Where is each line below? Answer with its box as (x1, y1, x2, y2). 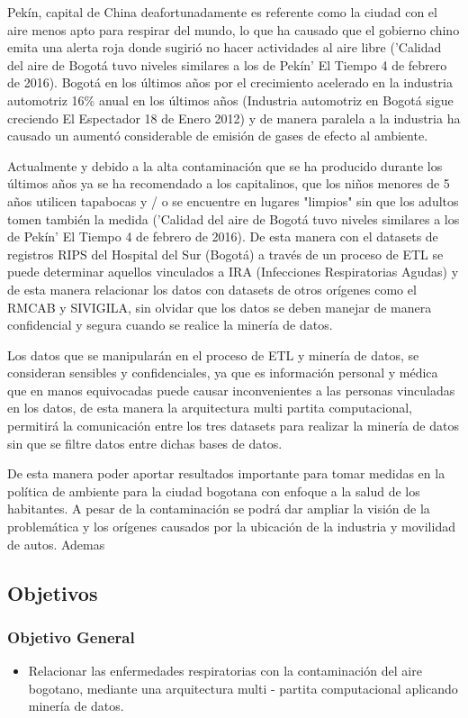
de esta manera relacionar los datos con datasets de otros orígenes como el (7, 279, 417, 298)
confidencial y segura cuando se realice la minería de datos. (7, 315, 333, 334)
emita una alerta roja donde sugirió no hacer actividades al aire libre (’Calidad (7, 38, 442, 57)
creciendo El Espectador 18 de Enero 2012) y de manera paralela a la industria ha (7, 108, 461, 127)
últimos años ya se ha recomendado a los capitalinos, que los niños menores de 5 (7, 174, 450, 193)
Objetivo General (7, 625, 135, 648)
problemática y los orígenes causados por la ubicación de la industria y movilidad (7, 517, 455, 536)
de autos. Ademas (7, 534, 105, 553)
